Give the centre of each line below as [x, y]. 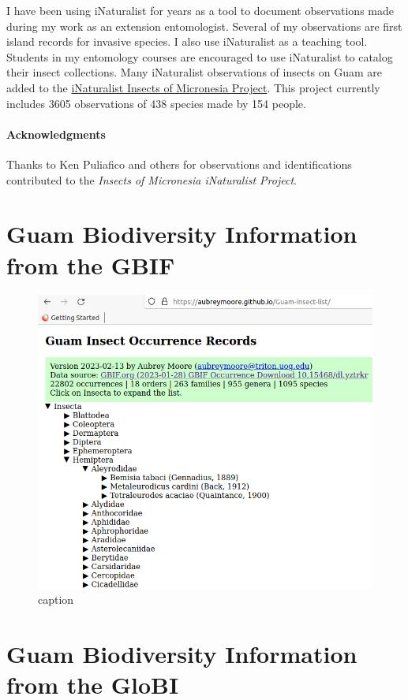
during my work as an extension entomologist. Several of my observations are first [204, 26]
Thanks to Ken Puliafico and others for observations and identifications [179, 164]
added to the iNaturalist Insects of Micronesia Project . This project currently [193, 87]
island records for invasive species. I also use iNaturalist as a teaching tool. [187, 41]
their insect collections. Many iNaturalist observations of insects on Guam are [194, 72]
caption [56, 599]
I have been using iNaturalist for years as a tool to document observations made [200, 10]
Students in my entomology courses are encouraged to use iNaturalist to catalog [200, 56]
